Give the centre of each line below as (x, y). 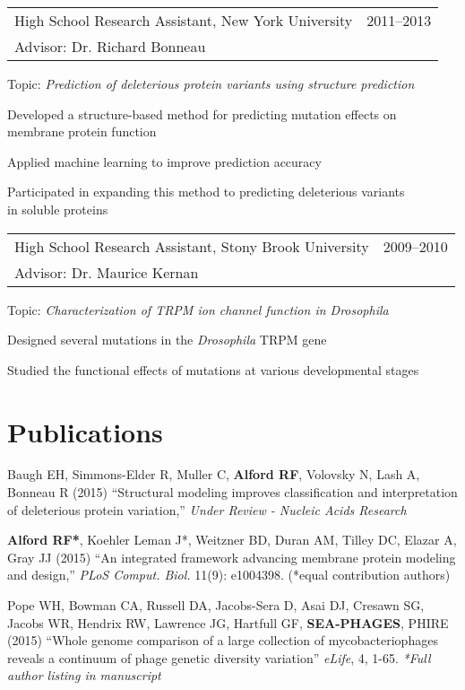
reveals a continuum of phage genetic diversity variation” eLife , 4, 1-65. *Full (219, 657)
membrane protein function (82, 131)
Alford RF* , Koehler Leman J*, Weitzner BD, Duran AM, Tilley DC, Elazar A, (232, 540)
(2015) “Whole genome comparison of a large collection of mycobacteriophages (223, 640)
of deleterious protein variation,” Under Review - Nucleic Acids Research (207, 509)
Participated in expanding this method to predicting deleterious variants (206, 192)
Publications (85, 431)
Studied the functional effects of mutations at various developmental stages (213, 369)
